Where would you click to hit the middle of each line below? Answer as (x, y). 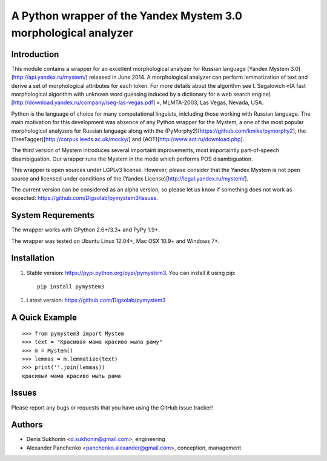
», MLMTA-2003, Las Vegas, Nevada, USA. (210, 102)
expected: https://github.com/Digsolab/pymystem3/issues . (85, 198)
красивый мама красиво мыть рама (71, 376)
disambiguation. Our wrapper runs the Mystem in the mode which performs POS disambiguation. (132, 159)
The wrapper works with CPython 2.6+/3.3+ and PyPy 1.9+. (85, 230)
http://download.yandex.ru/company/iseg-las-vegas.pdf (83, 102)
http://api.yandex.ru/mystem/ (49, 77)
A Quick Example (44, 318)
